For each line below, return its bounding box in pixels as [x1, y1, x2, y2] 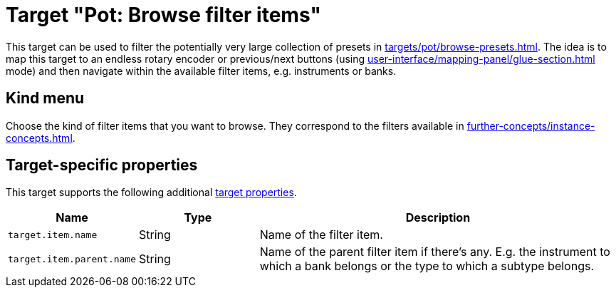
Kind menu [6, 89, 85, 108]
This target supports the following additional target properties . [6, 186, 297, 199]
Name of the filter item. [259, 227, 383, 242]
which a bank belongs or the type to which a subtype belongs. [259, 259, 595, 274]
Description [405, 210, 471, 225]
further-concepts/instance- [466, 119, 595, 132]
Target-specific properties [6, 156, 198, 175]
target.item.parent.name [8, 253, 137, 264]
